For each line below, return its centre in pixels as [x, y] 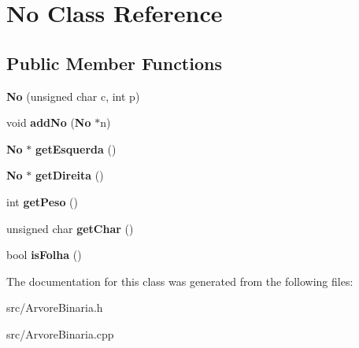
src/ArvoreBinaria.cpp [60, 333]
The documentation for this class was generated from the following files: [180, 281]
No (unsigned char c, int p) [73, 96]
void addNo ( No [49, 122]
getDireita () [70, 175]
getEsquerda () [76, 148]
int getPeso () [42, 201]
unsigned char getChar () [70, 228]
